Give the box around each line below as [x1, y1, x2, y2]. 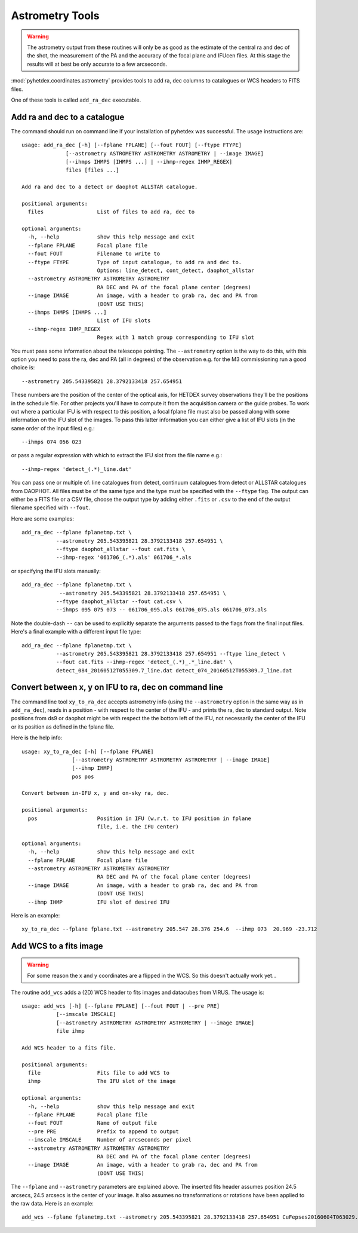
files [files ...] [66, 167, 119, 173]
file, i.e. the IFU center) [97, 824, 179, 830]
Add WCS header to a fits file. [21, 1044, 116, 1051]
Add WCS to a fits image [11, 941, 104, 951]
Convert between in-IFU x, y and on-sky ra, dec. [21, 790, 170, 797]
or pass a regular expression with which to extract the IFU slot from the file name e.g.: [11, 452, 223, 459]
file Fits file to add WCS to [27, 1070, 170, 1076]
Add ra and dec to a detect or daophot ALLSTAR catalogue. [21, 183, 198, 191]
